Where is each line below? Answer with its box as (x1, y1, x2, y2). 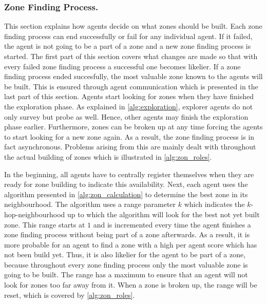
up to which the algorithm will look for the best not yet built (67, 208, 260, 219)
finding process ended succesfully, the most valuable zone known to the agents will (4, 71, 263, 82)
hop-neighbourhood (4, 208, 65, 219)
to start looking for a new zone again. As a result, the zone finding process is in (4, 131, 255, 142)
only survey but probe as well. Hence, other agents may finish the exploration (4, 111, 249, 122)
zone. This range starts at (4, 219, 85, 230)
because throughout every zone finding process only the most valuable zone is (4, 259, 248, 270)
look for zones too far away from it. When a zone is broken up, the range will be (4, 279, 257, 290)
